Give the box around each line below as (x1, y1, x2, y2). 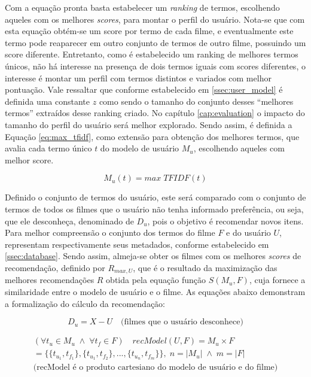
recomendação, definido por (5, 261, 105, 273)
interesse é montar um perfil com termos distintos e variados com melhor (5, 71, 272, 84)
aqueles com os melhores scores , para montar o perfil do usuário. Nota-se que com (5, 13, 305, 25)
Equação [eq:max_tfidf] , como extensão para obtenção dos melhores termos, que (5, 130, 300, 142)
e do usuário (226, 226, 271, 239)
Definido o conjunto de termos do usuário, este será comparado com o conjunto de (5, 191, 306, 203)
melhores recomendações (5, 273, 94, 286)
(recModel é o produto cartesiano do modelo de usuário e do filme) (33, 363, 278, 372)
